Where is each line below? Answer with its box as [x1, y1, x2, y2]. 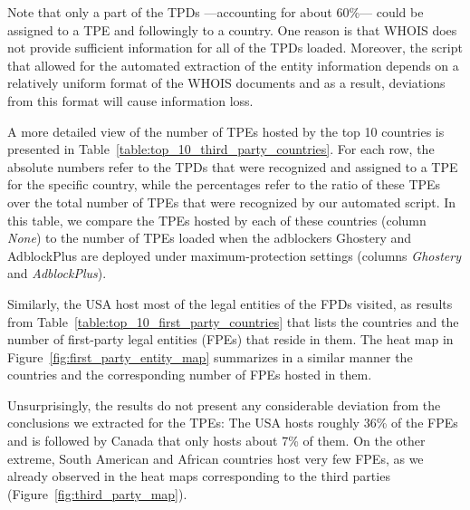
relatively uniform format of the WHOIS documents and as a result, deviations [7, 73, 446, 92]
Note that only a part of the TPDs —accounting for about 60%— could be [7, 3, 424, 21]
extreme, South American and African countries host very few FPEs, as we [7, 448, 424, 467]
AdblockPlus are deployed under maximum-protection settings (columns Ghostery [7, 245, 461, 265]
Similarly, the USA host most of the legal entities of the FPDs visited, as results [7, 293, 453, 313]
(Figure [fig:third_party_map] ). [7, 484, 187, 503]
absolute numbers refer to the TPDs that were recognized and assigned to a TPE [7, 157, 458, 176]
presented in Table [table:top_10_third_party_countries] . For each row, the [7, 140, 435, 159]
